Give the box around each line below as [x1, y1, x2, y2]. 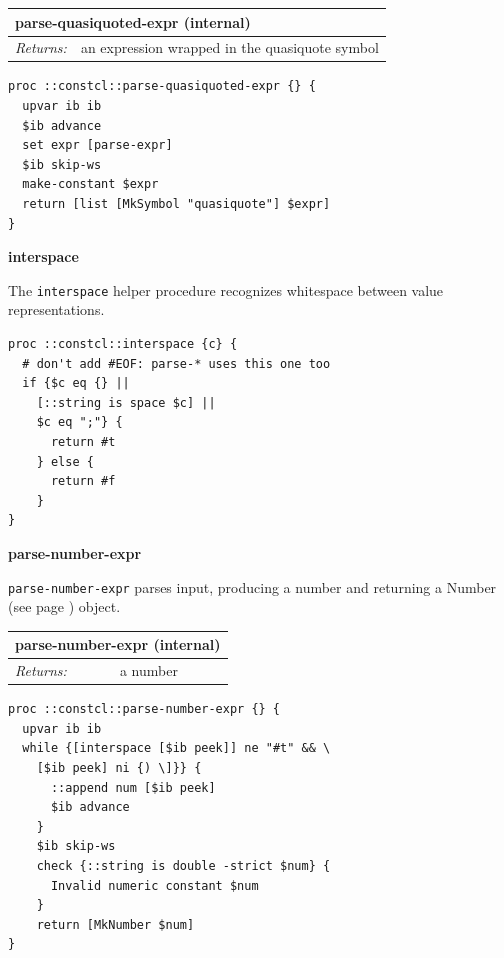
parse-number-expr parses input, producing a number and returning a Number [8, 576, 497, 597]
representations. [8, 299, 105, 320]
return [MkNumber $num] [36, 917, 195, 932]
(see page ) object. [8, 596, 121, 617]
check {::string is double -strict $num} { [36, 859, 331, 873]
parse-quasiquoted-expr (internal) [15, 11, 251, 32]
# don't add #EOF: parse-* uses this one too [22, 356, 331, 371]
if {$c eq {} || [22, 376, 130, 391]
